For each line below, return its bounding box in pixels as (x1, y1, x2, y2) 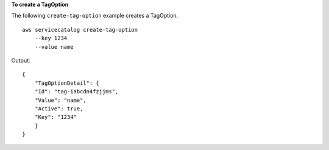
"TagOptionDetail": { (34, 79, 100, 87)
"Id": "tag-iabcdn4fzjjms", (34, 88, 119, 95)
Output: (11, 57, 30, 64)
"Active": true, (34, 105, 83, 112)
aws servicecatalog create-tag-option (22, 26, 138, 33)
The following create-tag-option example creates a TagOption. (11, 12, 179, 20)
